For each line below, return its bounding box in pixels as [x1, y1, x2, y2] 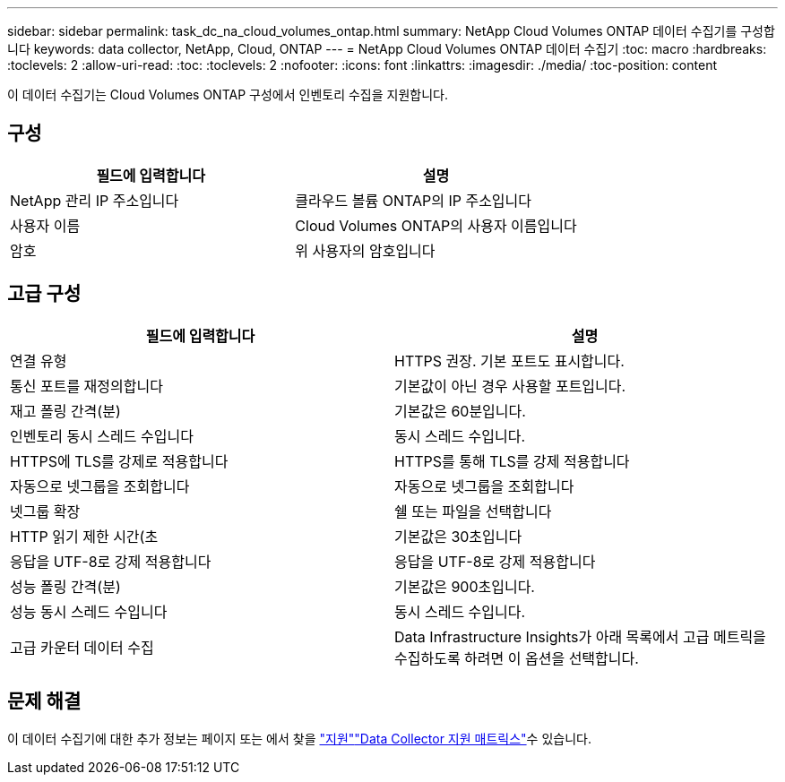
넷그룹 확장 [10, 502, 81, 520]
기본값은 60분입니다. [394, 401, 526, 420]
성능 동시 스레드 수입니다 [10, 602, 168, 621]
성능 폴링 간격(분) [10, 577, 121, 596]
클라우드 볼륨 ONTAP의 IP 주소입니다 [295, 191, 532, 210]
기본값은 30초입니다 [394, 527, 522, 546]
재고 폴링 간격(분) [10, 401, 121, 420]
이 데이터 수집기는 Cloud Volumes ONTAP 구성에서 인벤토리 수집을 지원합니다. [7, 87, 448, 102]
